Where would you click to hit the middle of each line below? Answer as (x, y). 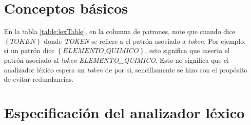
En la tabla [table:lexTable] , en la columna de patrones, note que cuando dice (120, 31)
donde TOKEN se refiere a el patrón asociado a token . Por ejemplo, (145, 41)
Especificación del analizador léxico (124, 112)
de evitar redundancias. (39, 79)
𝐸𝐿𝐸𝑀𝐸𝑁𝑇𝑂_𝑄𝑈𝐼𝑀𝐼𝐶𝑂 (101, 51)
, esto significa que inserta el (187, 50)
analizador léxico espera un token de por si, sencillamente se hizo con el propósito (126, 69)
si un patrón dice (29, 50)
